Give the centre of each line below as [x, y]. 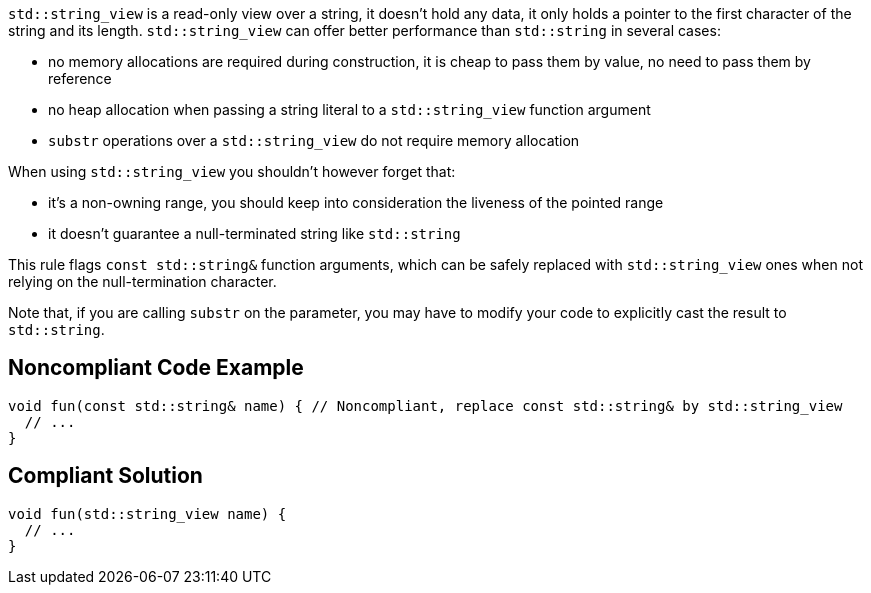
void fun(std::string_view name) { [147, 513]
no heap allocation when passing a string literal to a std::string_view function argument [349, 109]
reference [80, 78]
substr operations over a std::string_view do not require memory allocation [314, 140]
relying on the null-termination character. [142, 281]
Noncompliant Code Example [156, 368]
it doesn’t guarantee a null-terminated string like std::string [254, 233]
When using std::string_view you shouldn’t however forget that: [232, 171]
